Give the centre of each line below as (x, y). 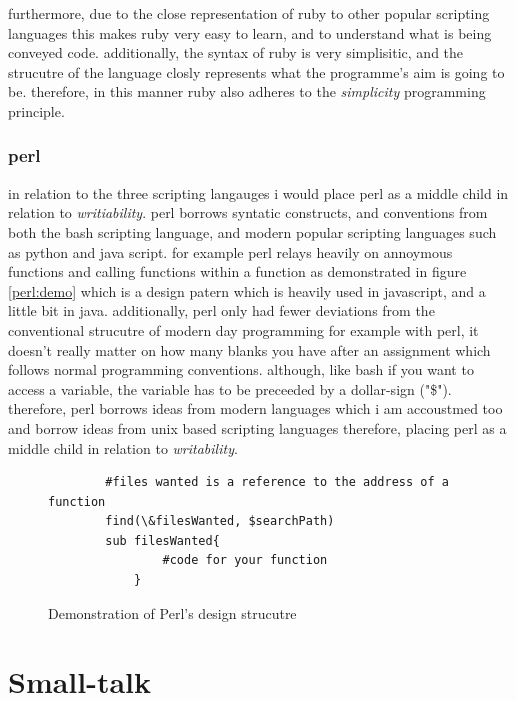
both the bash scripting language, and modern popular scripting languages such (252, 231)
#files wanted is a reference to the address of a (277, 482)
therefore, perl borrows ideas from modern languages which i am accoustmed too (255, 408)
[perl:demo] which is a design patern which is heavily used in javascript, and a (247, 290)
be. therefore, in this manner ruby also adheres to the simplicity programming (247, 91)
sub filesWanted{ (162, 540)
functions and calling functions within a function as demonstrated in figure (237, 271)
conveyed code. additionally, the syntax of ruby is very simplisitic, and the (236, 52)
